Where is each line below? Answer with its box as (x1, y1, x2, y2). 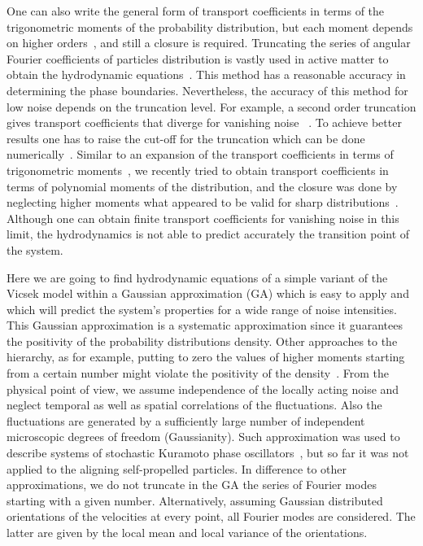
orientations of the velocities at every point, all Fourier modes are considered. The (7, 508, 416, 525)
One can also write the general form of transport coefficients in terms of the (7, 2, 385, 19)
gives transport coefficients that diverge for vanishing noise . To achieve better (7, 114, 402, 131)
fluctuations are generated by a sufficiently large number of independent (7, 412, 365, 429)
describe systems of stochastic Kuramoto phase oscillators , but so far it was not (7, 444, 409, 461)
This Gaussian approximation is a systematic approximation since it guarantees (7, 317, 403, 334)
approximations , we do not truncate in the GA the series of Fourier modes (7, 476, 377, 493)
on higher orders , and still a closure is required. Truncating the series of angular (7, 34, 411, 51)
